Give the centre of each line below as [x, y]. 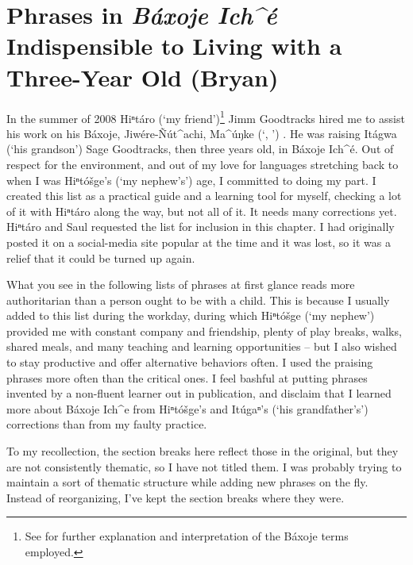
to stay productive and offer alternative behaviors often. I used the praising [190, 362]
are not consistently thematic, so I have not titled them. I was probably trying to [204, 466]
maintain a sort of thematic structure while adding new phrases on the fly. [187, 482]
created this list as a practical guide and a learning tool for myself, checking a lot [204, 196]
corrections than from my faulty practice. [107, 424]
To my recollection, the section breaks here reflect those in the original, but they [203, 451]
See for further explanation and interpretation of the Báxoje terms [187, 536]
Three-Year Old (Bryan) [143, 77]
